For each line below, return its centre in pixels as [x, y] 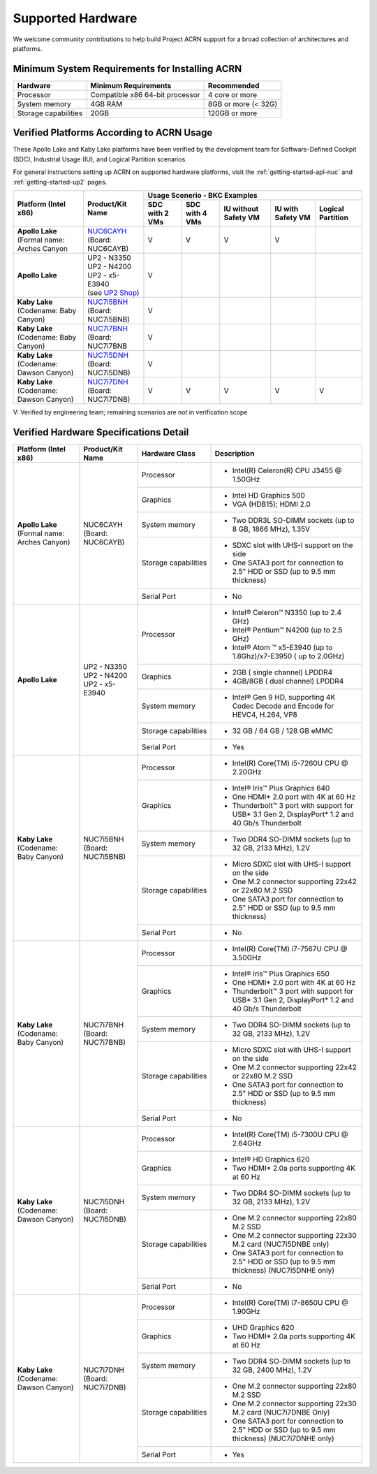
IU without [241, 208]
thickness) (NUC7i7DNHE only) [283, 1438]
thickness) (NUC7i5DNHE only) [283, 1270]
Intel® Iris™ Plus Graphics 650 [281, 974]
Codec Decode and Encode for [283, 706]
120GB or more [232, 113]
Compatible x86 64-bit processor [145, 94]
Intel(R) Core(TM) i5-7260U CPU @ [290, 763]
